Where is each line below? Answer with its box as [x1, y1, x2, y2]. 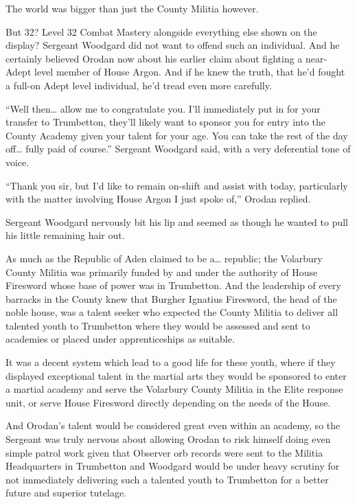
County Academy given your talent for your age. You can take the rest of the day [5, 128, 348, 142]
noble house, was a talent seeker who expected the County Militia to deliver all [5, 305, 338, 319]
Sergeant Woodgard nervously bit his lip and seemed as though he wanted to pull [5, 214, 349, 229]
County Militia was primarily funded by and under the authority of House [5, 264, 318, 279]
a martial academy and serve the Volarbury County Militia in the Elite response [5, 382, 343, 396]
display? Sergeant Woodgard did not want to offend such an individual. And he [5, 38, 340, 52]
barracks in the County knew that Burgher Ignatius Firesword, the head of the [5, 291, 337, 306]
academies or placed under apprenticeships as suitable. [5, 332, 235, 346]
